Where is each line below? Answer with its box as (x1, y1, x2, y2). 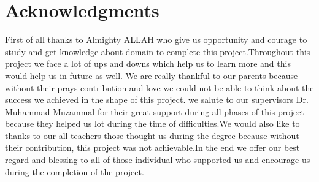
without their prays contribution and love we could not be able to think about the (5, 81, 314, 94)
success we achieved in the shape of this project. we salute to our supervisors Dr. (5, 93, 309, 106)
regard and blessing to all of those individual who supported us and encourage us (5, 153, 310, 166)
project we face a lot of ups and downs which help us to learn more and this (5, 57, 291, 70)
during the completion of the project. (5, 165, 144, 178)
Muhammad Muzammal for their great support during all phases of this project (5, 105, 304, 118)
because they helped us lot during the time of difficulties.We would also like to (5, 117, 300, 130)
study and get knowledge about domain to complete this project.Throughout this (5, 45, 310, 58)
